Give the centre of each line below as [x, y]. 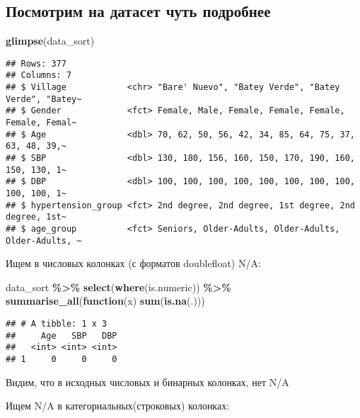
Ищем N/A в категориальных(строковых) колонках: [118, 406]
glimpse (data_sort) [50, 41]
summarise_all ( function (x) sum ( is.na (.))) [105, 301]
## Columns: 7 [39, 75]
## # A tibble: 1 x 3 [57, 324]
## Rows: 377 [36, 63]
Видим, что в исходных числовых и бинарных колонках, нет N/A [147, 382]
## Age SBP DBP [62, 335]
